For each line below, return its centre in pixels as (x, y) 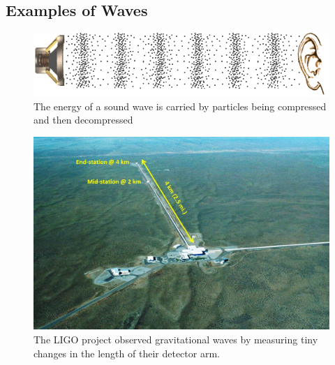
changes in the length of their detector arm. (127, 353)
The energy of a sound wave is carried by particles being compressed (180, 106)
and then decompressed (83, 120)
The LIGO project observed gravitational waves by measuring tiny (176, 339)
